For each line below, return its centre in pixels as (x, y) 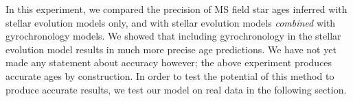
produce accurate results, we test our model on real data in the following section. (176, 89)
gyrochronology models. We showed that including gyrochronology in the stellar (173, 36)
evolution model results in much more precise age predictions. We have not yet (171, 49)
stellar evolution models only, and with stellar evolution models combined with (171, 22)
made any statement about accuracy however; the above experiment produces (169, 62)
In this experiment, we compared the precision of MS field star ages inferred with (176, 9)
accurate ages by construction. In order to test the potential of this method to (170, 75)
